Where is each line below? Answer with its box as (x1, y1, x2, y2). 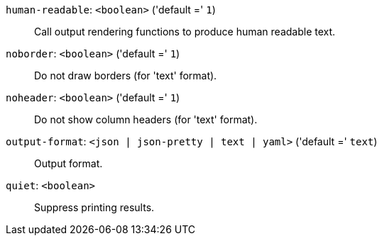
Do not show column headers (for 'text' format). (34, 113, 258, 125)
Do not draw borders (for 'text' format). (34, 69, 217, 82)
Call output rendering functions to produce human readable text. (34, 26, 336, 38)
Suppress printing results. (34, 201, 155, 213)
